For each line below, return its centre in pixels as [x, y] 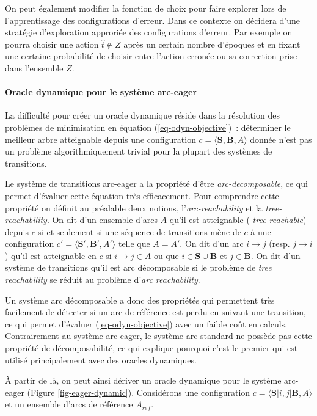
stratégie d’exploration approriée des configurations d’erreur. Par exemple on [149, 32]
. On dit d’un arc [212, 243]
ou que [166, 255]
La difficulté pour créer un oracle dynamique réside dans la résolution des [142, 115]
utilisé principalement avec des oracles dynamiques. [101, 359]
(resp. [279, 243]
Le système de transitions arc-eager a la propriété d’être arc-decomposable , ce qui [156, 184]
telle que [134, 243]
